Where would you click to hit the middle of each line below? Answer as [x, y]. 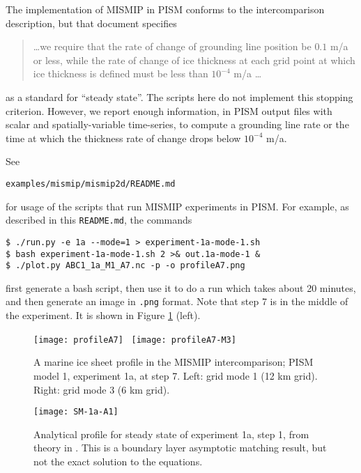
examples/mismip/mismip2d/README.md [91, 184]
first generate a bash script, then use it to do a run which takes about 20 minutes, [181, 287]
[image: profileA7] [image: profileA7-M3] [135, 340]
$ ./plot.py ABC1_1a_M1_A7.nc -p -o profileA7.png [125, 266]
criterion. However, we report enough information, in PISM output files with [169, 110]
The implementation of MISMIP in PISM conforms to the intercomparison [165, 9]
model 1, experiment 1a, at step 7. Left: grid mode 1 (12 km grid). [176, 375]
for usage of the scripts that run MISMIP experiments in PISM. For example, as [177, 206]
